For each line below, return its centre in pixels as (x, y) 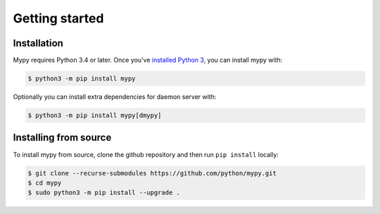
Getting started (58, 18)
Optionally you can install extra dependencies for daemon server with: (115, 97)
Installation (38, 43)
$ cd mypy (45, 183)
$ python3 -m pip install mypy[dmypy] (95, 115)
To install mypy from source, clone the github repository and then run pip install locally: (146, 154)
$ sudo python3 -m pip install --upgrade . (104, 193)
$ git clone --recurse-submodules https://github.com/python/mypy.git (152, 173)
